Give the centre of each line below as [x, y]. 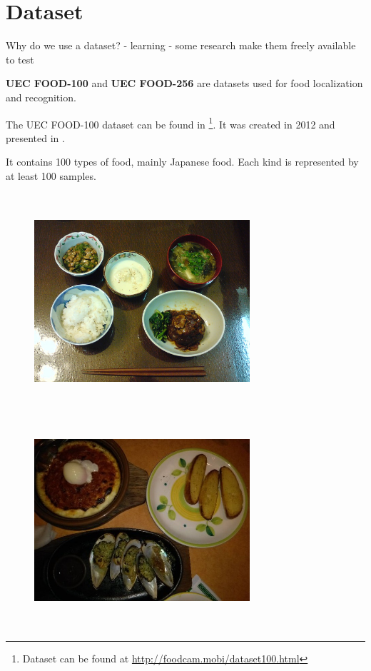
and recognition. [41, 97]
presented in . [35, 137]
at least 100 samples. [51, 175]
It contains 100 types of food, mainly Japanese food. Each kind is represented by [182, 162]
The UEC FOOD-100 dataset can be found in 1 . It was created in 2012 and [171, 123]
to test [20, 59]
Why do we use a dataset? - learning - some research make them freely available [181, 45]
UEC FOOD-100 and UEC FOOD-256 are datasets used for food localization [184, 83]
